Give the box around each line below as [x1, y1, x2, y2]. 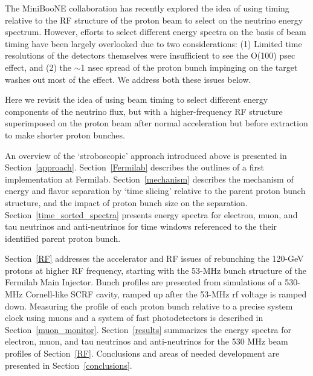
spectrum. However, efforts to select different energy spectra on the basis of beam [5, 25, 306, 38]
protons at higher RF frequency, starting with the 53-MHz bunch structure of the [5, 264, 307, 276]
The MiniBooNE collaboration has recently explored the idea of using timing [5, 2, 289, 14]
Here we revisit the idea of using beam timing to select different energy [5, 93, 268, 106]
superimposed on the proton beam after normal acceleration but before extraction [5, 117, 308, 129]
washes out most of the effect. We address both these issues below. [5, 73, 251, 85]
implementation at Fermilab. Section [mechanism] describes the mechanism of [5, 172, 294, 185]
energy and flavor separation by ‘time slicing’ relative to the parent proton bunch [5, 184, 306, 197]
